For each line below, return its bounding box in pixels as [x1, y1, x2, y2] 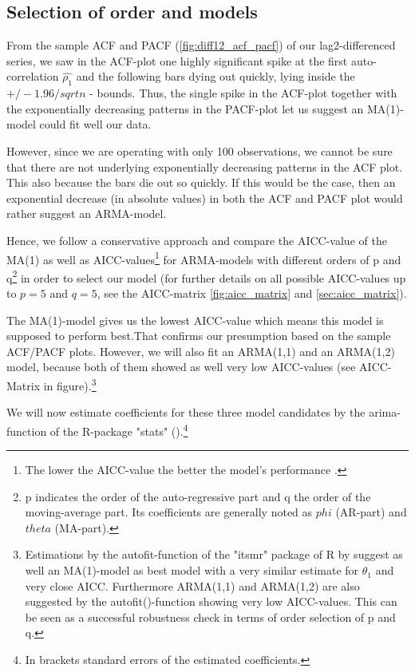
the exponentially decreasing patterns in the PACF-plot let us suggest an [6, 100, 364, 117]
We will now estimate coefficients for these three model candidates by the [6, 404, 366, 421]
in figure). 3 [43, 375, 97, 393]
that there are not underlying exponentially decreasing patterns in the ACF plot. [6, 158, 403, 175]
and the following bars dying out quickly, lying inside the [76, 68, 355, 85]
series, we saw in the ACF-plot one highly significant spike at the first [6, 52, 348, 69]
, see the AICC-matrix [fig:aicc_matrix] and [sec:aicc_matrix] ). [97, 285, 407, 302]
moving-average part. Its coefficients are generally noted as [25, 504, 313, 520]
